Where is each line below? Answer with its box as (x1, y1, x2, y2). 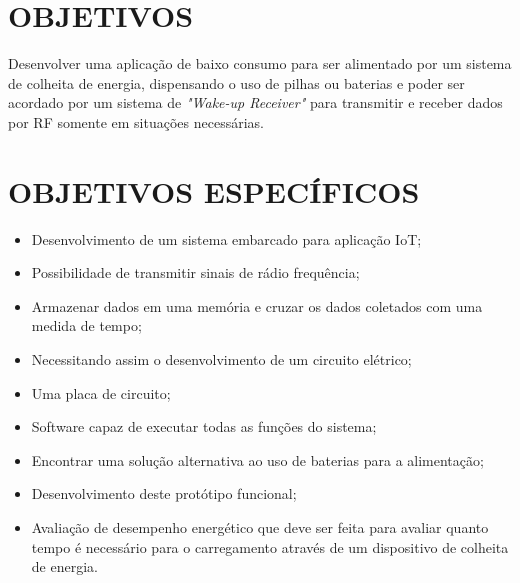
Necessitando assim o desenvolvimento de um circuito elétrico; (31, 349, 412, 369)
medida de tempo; (31, 315, 142, 336)
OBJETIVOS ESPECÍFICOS (8, 170, 420, 211)
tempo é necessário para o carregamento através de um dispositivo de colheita (31, 536, 509, 557)
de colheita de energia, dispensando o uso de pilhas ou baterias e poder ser (8, 72, 465, 93)
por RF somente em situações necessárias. (8, 111, 264, 132)
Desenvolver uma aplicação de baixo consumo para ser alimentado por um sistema (8, 53, 512, 74)
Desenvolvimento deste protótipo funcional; (31, 483, 297, 504)
